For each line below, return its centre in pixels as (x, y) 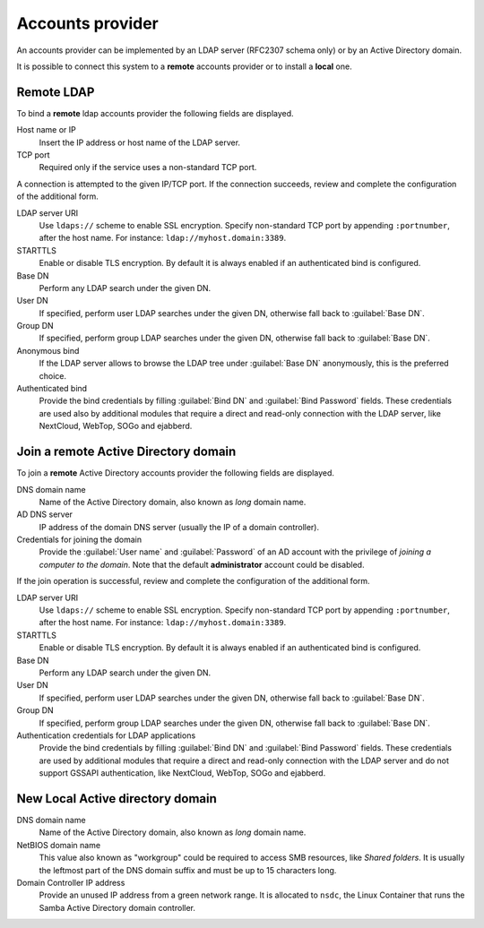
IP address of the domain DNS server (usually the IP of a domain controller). (179, 527)
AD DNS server (45, 514)
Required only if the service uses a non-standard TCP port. (148, 168)
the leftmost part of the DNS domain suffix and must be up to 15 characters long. (188, 870)
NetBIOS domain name (59, 845)
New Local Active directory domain (117, 799)
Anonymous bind (48, 350)
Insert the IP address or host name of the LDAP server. (140, 142)
